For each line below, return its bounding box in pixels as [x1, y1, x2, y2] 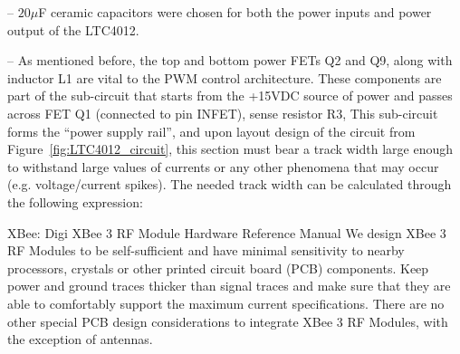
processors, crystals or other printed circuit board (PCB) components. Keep [7, 258, 429, 277]
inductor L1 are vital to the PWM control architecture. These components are [7, 68, 442, 87]
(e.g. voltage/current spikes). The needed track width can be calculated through [7, 175, 452, 194]
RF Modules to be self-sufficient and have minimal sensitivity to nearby [7, 241, 405, 260]
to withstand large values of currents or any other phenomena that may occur [7, 157, 439, 176]
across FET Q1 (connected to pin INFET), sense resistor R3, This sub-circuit [7, 103, 438, 122]
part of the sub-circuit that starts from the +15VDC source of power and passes [7, 86, 453, 105]
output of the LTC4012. [7, 20, 139, 39]
